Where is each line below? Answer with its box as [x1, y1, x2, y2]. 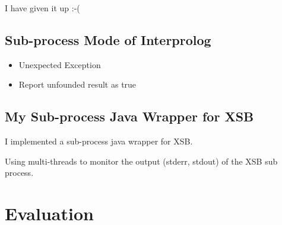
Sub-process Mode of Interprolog [5, 30, 211, 49]
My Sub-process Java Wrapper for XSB [5, 107, 254, 126]
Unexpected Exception [18, 58, 101, 70]
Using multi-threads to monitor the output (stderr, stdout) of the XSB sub [5, 155, 278, 167]
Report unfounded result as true [18, 78, 137, 91]
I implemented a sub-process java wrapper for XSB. [5, 135, 193, 147]
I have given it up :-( [5, 2, 80, 14]
